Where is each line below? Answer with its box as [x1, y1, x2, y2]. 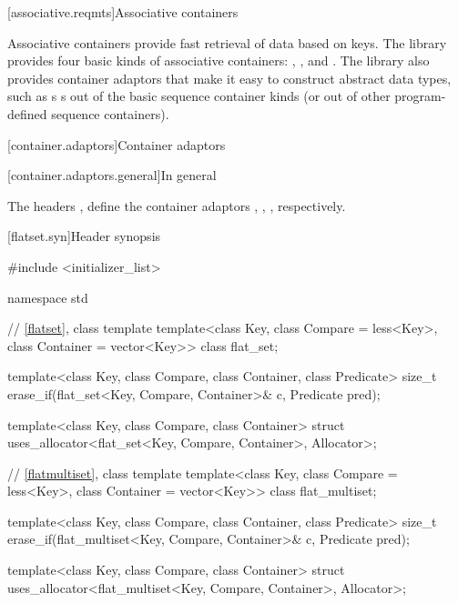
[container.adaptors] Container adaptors [7, 135, 226, 154]
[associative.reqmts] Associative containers [7, 3, 239, 21]
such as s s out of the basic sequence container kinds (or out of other [7, 86, 391, 106]
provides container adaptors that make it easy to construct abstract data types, [7, 68, 452, 87]
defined [7, 104, 47, 123]
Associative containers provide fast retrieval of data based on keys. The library [7, 33, 447, 52]
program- [394, 86, 446, 106]
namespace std [7, 287, 88, 307]
